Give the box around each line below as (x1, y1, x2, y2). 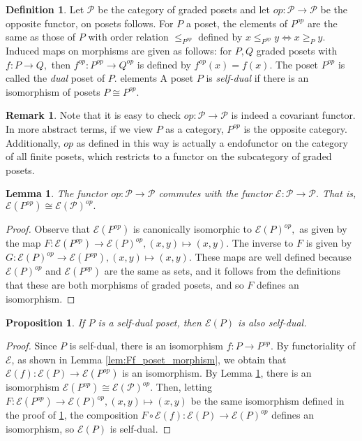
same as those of (6, 29, 76, 44)
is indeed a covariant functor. (231, 108, 356, 122)
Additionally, (6, 135, 61, 150)
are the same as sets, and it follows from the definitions (104, 263, 341, 278)
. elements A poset (114, 71, 194, 85)
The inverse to (232, 236, 294, 250)
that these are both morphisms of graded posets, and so (6, 277, 244, 292)
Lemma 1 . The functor (6, 186, 108, 201)
